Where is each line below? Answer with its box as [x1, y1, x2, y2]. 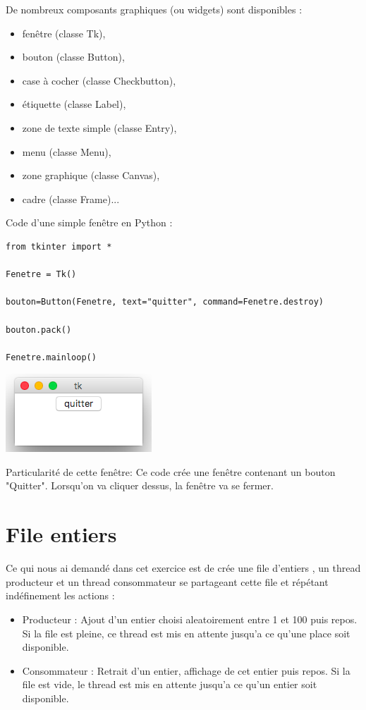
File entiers [6, 520, 117, 549]
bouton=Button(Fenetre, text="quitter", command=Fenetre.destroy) [6, 297, 324, 307]
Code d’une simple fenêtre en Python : [6, 215, 173, 230]
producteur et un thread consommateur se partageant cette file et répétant [6, 574, 329, 589]
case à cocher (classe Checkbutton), [22, 73, 176, 87]
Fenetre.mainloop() [6, 352, 97, 362]
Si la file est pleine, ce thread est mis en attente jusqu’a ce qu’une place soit [22, 625, 350, 640]
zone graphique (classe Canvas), [22, 168, 160, 183]
